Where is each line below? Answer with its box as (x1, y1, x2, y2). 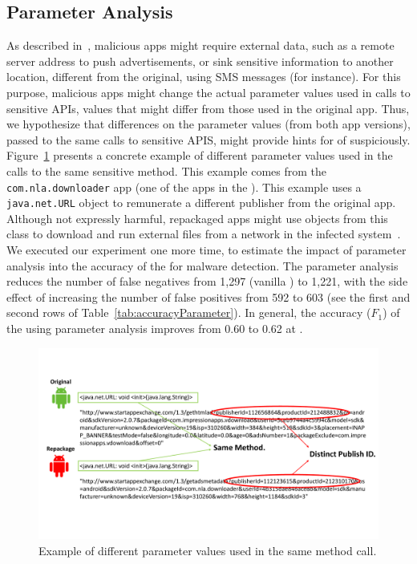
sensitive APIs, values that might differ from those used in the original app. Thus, (6, 99, 410, 116)
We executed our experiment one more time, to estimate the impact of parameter (6, 241, 407, 258)
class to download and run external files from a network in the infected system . (6, 225, 401, 242)
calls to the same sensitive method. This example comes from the (6, 162, 327, 179)
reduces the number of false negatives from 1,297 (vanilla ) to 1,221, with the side (6, 273, 408, 290)
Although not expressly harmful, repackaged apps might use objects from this (6, 209, 388, 226)
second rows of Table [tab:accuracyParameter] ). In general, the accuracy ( (6, 304, 371, 321)
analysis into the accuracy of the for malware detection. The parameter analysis (6, 257, 399, 274)
